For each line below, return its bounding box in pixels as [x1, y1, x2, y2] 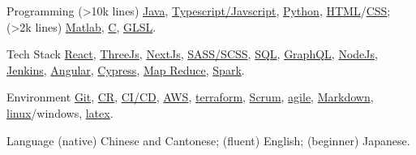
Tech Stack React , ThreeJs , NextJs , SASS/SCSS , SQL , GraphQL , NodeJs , [6, 45, 378, 62]
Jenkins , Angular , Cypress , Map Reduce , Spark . [6, 61, 245, 78]
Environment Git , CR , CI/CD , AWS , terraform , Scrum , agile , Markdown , [6, 88, 374, 105]
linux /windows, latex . [6, 104, 114, 121]
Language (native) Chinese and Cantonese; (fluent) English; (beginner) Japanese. [6, 131, 410, 149]
